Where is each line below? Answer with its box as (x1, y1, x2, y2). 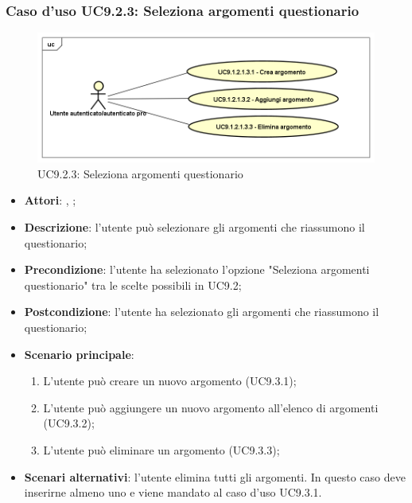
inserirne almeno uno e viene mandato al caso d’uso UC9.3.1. (24, 484, 322, 501)
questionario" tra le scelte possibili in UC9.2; (24, 276, 242, 293)
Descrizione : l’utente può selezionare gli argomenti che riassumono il (24, 219, 365, 235)
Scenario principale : (24, 345, 134, 362)
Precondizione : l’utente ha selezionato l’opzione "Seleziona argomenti (24, 261, 370, 278)
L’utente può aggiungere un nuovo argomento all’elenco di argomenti (43, 399, 379, 415)
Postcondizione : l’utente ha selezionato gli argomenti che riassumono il (24, 303, 379, 320)
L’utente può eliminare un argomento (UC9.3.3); (43, 441, 280, 458)
